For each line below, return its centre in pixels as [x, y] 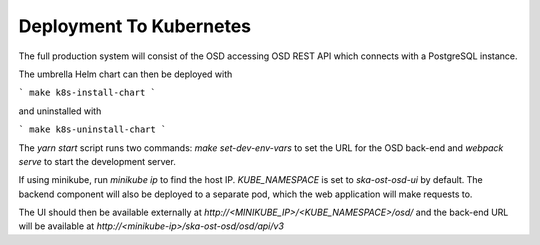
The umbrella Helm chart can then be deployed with [125, 74]
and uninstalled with [60, 111]
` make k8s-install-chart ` [87, 93]
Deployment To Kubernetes [135, 26]
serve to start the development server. [97, 161]
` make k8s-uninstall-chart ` [92, 129]
